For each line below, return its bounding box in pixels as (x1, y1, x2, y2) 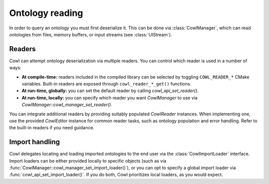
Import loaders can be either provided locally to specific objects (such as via (9, 158, 166, 164)
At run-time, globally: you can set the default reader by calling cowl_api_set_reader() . (21, 88, 199, 94)
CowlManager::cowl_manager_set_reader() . (21, 102, 112, 108)
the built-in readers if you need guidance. (9, 125, 95, 131)
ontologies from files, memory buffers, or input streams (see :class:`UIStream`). (9, 31, 172, 37)
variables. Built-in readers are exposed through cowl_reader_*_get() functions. (21, 81, 191, 87)
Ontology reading (9, 7, 83, 18)
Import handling (9, 138, 60, 146)
